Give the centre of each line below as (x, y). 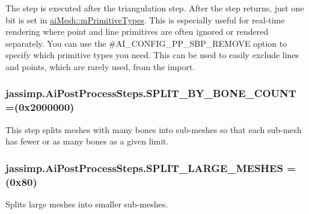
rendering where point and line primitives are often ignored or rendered (137, 31)
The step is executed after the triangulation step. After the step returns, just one (155, 8)
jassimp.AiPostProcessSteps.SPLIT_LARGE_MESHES (144, 168)
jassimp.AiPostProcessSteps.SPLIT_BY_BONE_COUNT (151, 93)
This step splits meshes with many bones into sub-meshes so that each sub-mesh (154, 129)
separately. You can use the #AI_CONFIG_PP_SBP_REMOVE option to (146, 43)
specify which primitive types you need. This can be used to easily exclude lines (152, 55)
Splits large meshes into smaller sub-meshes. (87, 204)
